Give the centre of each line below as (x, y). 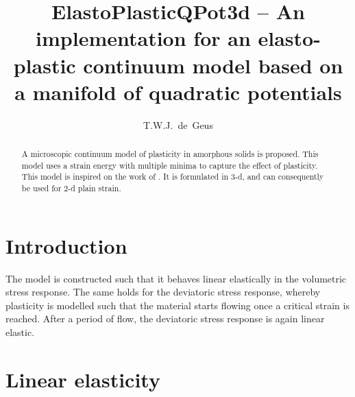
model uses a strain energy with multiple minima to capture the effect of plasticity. (170, 165)
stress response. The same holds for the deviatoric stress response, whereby (163, 292)
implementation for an (143, 38)
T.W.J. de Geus (178, 124)
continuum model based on (213, 65)
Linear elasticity (83, 379)
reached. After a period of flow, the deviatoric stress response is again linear (165, 318)
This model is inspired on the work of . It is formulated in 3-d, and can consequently (173, 177)
